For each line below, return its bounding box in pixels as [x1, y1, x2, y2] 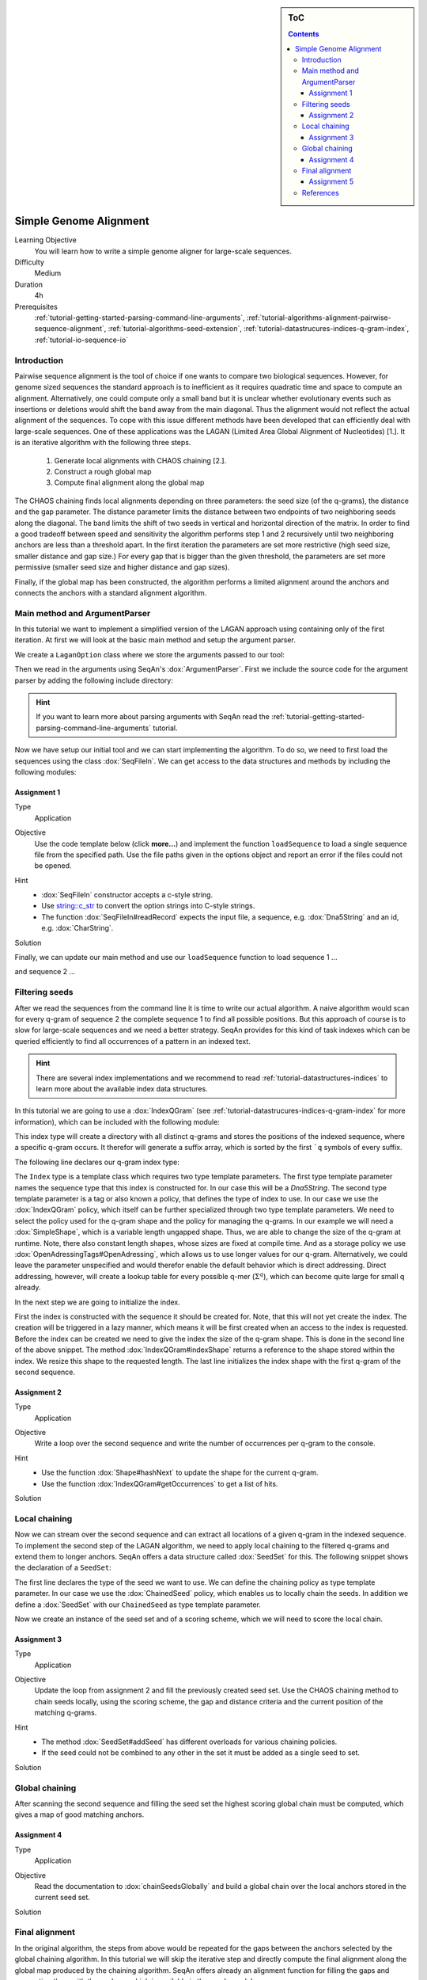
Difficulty [14, 257, 45, 267]
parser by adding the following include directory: [14, 676, 173, 685]
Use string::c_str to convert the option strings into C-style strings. [41, 901, 255, 911]
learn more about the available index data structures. [36, 1083, 209, 1093]
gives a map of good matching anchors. [14, 1810, 145, 1819]
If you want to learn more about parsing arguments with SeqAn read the [36, 712, 270, 722]
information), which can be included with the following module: [14, 1117, 221, 1126]
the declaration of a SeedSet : [14, 1563, 112, 1572]
